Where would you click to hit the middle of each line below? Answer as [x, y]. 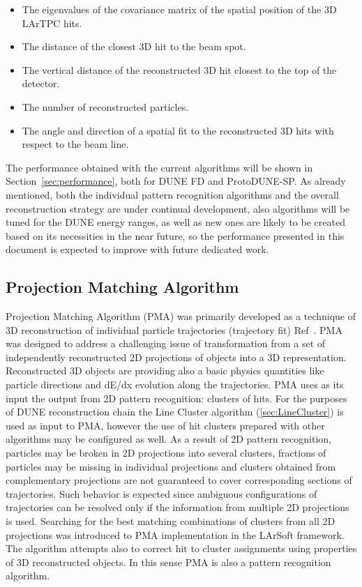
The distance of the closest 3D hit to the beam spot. [134, 46]
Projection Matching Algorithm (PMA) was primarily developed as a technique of [181, 316]
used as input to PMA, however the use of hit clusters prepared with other [165, 425]
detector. [41, 83]
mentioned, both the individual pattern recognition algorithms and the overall [172, 194]
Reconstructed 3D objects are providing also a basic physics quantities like [165, 371]
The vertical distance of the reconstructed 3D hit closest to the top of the [179, 69]
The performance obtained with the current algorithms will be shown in [159, 167]
